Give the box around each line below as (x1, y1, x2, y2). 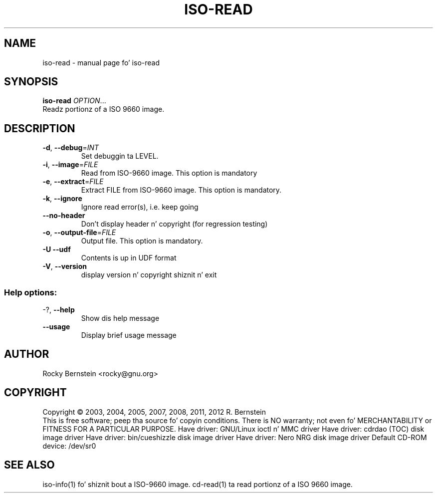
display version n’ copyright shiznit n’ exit (81, 270, 217, 279)
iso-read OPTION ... (42, 96, 106, 105)
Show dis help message (81, 314, 160, 323)
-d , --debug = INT (42, 143, 99, 152)
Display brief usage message (81, 331, 177, 340)
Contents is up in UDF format (81, 253, 177, 262)
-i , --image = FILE (42, 160, 98, 169)
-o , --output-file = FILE (42, 228, 116, 237)
